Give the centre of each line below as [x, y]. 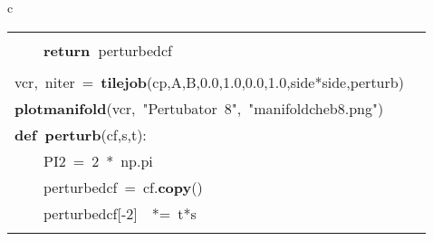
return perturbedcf [108, 50]
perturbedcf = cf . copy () [123, 187]
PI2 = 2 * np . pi [98, 160]
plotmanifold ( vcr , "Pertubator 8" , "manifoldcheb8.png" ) [199, 108]
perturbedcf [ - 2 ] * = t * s [120, 213]
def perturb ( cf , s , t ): [81, 134]
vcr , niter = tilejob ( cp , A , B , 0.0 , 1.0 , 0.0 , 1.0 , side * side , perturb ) [209, 82]
